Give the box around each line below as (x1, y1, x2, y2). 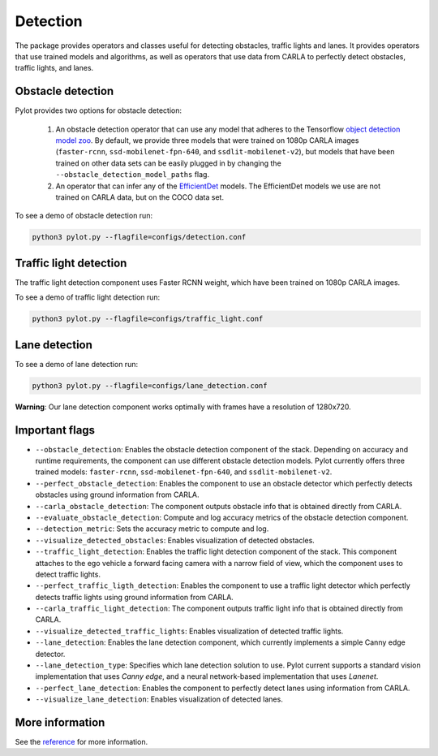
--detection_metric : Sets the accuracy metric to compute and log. (35, 524, 269, 534)
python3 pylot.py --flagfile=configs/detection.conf (32, 232, 247, 242)
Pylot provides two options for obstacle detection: (15, 106, 182, 115)
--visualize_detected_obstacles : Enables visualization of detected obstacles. (35, 535, 316, 545)
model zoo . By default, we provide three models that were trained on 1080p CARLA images (55, 136, 359, 145)
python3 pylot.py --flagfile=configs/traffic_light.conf (32, 314, 264, 324)
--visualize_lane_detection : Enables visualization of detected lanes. (35, 694, 283, 704)
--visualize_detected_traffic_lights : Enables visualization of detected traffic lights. (35, 626, 344, 636)
